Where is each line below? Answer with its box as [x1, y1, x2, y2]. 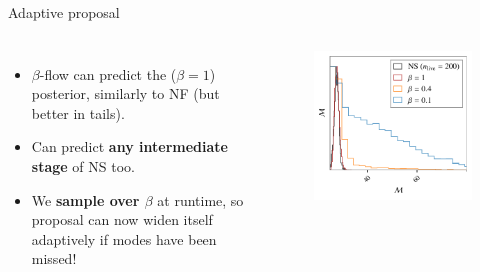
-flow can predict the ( [39, 63, 177, 84]
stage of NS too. [31, 155, 135, 176]
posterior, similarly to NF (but [31, 83, 220, 104]
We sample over [31, 189, 140, 210]
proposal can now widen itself [31, 209, 213, 230]
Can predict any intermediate [31, 136, 228, 157]
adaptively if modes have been [31, 228, 217, 249]
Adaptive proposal [8, 2, 120, 22]
